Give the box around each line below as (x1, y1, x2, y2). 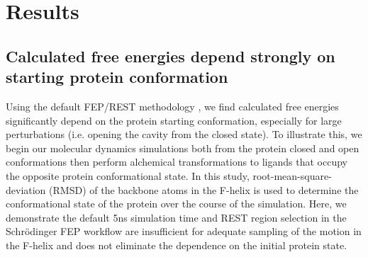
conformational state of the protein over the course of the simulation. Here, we (6, 196, 347, 211)
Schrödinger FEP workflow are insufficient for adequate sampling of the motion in (6, 224, 362, 239)
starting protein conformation (6, 66, 228, 88)
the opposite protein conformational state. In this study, (6, 168, 250, 183)
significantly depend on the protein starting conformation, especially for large (6, 113, 342, 127)
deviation (6, 182, 46, 197)
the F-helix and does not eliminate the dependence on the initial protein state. (6, 237, 347, 252)
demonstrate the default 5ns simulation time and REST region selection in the (6, 210, 347, 224)
